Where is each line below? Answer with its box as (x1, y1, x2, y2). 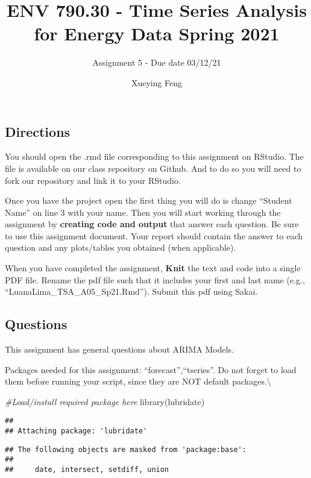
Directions (5, 122, 71, 140)
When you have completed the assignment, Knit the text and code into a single (5, 262, 301, 274)
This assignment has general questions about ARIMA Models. (5, 343, 234, 356)
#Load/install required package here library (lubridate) (5, 395, 205, 407)
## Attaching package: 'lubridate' (5, 427, 148, 436)
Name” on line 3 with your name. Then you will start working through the (5, 206, 281, 218)
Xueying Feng (131, 76, 183, 89)
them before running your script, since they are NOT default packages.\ (5, 375, 271, 388)
